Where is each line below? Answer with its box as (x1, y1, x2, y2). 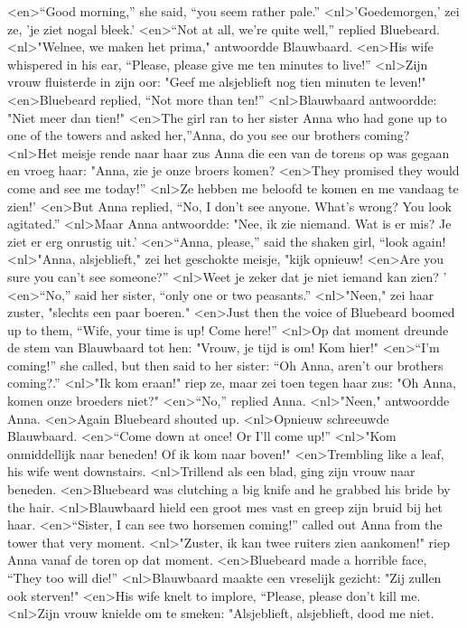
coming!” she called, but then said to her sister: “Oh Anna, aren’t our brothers (7, 355, 444, 374)
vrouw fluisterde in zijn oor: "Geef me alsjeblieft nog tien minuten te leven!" (7, 72, 426, 91)
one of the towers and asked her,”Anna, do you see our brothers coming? (7, 126, 410, 145)
